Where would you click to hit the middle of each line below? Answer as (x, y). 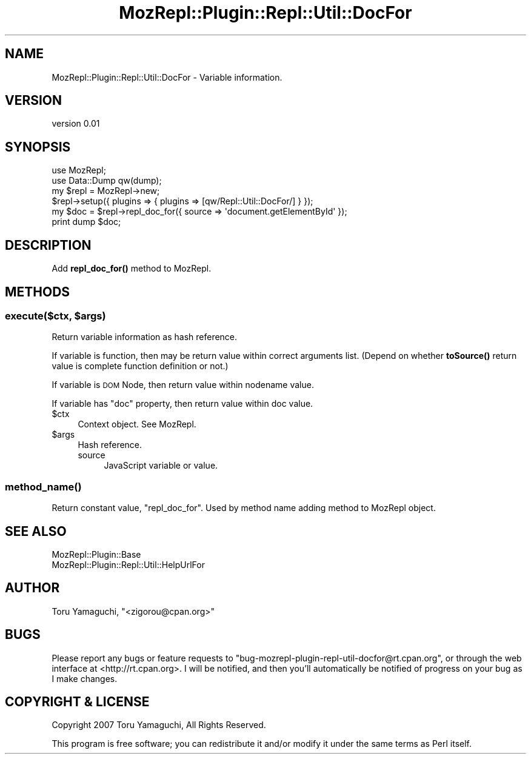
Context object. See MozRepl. (137, 424)
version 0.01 (76, 124)
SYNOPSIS (38, 147)
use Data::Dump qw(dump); (107, 181)
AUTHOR (32, 588)
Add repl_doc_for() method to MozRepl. (132, 269)
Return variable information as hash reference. (145, 337)
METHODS (38, 292)
